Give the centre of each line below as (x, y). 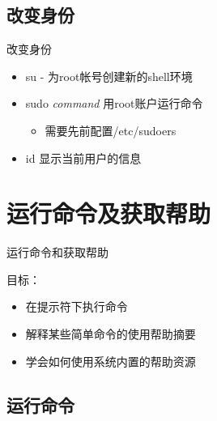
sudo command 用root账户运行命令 (114, 103)
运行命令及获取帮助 (109, 213)
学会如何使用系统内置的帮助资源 (111, 361)
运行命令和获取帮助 (57, 252)
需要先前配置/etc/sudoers (111, 130)
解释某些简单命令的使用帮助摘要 (111, 334)
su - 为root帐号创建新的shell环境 (109, 76)
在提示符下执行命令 (77, 306)
